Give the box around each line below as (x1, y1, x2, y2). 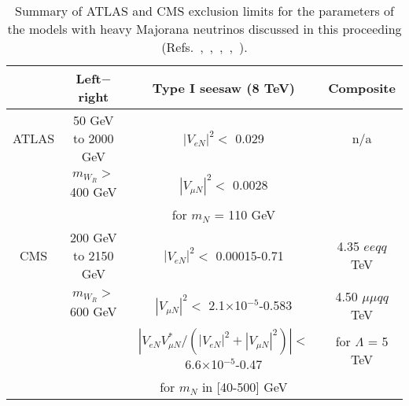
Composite (328, 78, 396, 97)
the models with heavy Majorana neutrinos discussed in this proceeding (7, 20, 402, 38)
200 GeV (69, 227, 117, 246)
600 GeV (69, 302, 117, 321)
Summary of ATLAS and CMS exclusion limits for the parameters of (14, 2, 395, 20)
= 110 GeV (214, 205, 275, 223)
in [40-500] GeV (201, 377, 288, 396)
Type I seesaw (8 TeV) (152, 78, 295, 97)
